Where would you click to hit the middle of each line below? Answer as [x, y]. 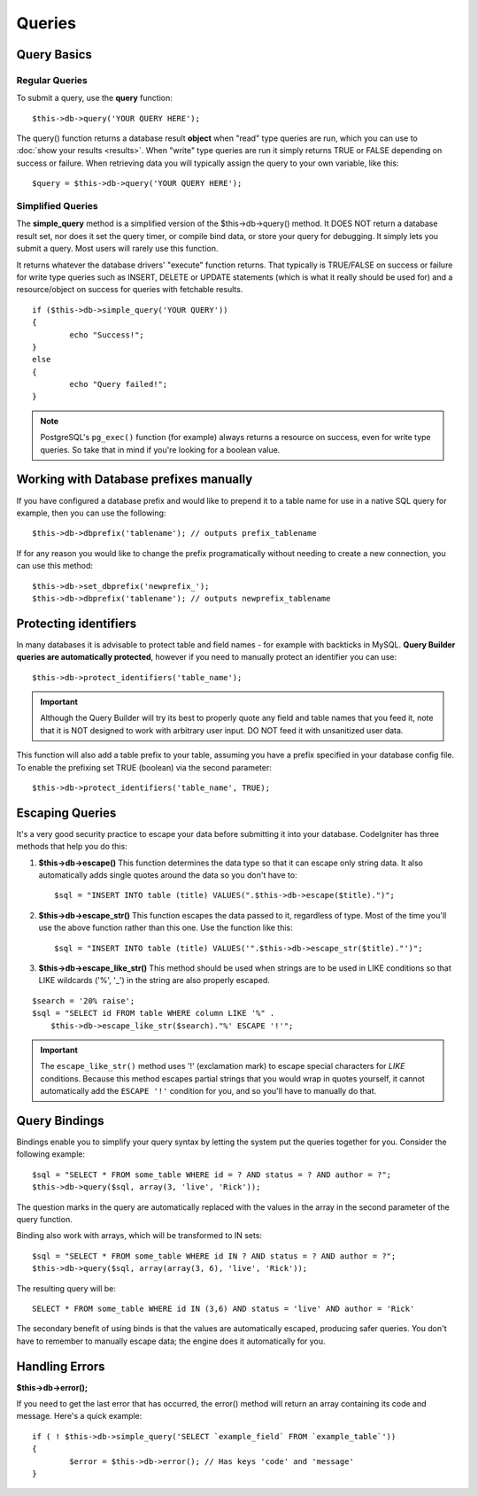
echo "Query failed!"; [119, 384]
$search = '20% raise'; [84, 1000]
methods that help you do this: [72, 847]
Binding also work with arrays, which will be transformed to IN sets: [139, 1236]
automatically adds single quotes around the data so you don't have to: [168, 875]
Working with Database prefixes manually [135, 480]
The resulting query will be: [66, 1288]
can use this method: [54, 566]
